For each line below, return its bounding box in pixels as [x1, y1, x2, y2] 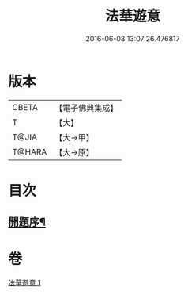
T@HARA [12, 146, 47, 157]
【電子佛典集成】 [55, 102, 118, 113]
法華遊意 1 [8, 278, 41, 288]
